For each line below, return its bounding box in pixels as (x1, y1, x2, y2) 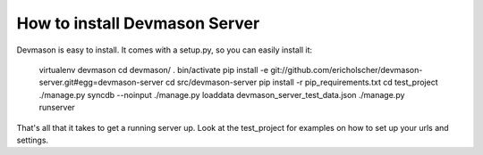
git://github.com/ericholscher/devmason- (269, 64, 423, 75)
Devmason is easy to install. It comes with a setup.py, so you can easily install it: (16, 45, 313, 55)
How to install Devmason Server (16, 13, 260, 33)
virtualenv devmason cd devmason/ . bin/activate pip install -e (38, 64, 268, 75)
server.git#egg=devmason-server (38, 77, 165, 88)
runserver (38, 102, 75, 113)
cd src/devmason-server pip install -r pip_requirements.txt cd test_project (165, 77, 438, 88)
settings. (16, 135, 49, 145)
